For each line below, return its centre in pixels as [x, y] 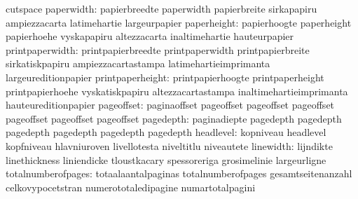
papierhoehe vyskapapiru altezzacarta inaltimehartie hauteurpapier [150, 36]
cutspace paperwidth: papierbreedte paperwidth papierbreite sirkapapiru [161, 8]
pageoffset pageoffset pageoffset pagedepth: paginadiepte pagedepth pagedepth [174, 118]
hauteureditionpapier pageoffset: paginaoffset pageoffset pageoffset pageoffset [170, 105]
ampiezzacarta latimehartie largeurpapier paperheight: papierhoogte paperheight [179, 22]
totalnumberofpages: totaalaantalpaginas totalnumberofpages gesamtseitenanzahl [179, 173]
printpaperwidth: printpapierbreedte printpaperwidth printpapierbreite [158, 49]
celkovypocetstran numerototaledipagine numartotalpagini [131, 187]
